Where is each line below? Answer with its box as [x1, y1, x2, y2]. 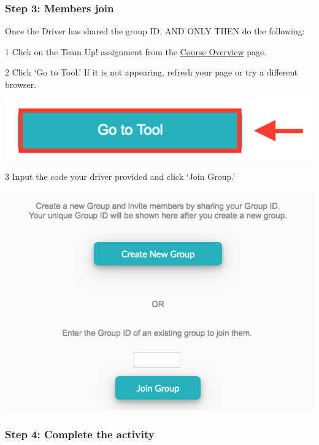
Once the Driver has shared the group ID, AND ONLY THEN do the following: [5, 25, 305, 37]
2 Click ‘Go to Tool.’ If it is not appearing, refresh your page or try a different [5, 66, 298, 79]
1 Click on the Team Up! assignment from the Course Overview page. [5, 45, 267, 58]
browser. [5, 78, 37, 90]
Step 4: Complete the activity [5, 426, 155, 441]
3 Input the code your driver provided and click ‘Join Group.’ [5, 169, 236, 182]
